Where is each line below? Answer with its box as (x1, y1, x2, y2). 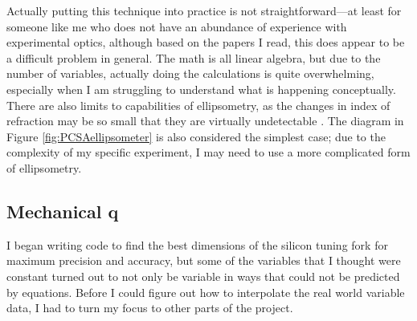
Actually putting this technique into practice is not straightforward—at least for (6, 2, 402, 18)
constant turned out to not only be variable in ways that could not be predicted (6, 267, 400, 284)
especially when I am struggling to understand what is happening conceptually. (6, 80, 396, 97)
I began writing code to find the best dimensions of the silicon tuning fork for (6, 236, 388, 253)
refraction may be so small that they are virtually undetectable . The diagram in (6, 112, 404, 129)
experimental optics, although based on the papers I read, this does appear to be (6, 34, 405, 51)
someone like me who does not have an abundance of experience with (6, 18, 347, 35)
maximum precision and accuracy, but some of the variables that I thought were (6, 252, 401, 269)
